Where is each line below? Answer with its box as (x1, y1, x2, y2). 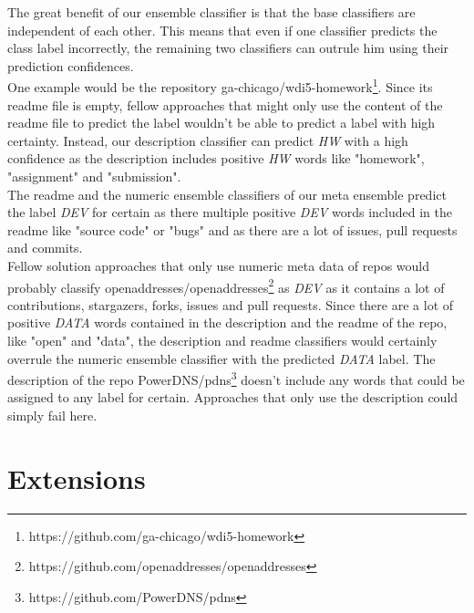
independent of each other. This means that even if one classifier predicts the (7, 20, 438, 39)
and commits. (7, 238, 83, 257)
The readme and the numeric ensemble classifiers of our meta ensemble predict (7, 184, 447, 203)
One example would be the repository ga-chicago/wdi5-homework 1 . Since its (7, 75, 433, 97)
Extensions (7, 459, 146, 496)
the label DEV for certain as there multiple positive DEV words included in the (7, 203, 452, 222)
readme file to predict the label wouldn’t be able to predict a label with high (7, 113, 436, 132)
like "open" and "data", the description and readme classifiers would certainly (7, 331, 438, 349)
